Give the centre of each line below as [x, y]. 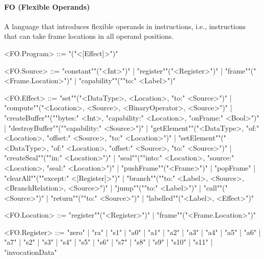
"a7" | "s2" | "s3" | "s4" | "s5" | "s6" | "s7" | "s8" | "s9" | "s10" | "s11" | [109, 242]
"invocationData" [31, 252]
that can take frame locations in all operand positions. [89, 36]
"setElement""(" [202, 138]
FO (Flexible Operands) [47, 6]
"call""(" [216, 188]
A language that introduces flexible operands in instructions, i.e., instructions [125, 26]
